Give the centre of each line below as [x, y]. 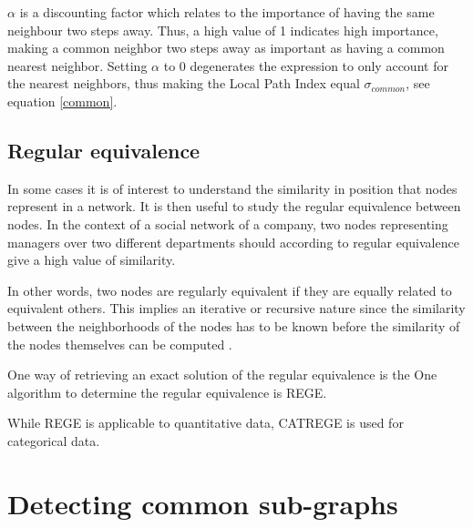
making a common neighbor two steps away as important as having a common [226, 48]
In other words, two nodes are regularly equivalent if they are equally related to [230, 290]
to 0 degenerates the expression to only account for [306, 65]
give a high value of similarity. [92, 260]
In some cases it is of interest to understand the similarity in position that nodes [232, 188]
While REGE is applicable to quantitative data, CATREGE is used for [206, 423]
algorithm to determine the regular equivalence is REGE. [167, 392]
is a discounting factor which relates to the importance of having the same [227, 12]
